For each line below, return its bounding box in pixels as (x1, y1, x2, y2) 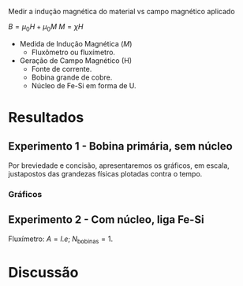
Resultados (8, 108, 84, 126)
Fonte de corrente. (31, 64, 92, 73)
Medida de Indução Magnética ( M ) (19, 39, 133, 48)
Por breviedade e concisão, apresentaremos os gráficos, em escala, (8, 161, 230, 170)
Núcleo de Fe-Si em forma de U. (31, 80, 136, 90)
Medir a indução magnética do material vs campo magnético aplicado (8, 7, 235, 16)
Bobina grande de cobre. (31, 72, 113, 82)
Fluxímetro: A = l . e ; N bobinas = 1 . (8, 234, 113, 245)
